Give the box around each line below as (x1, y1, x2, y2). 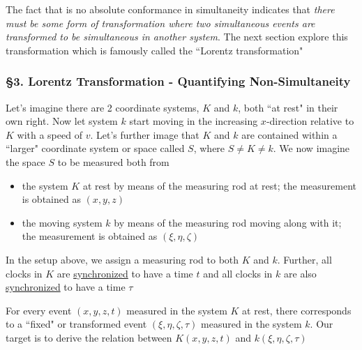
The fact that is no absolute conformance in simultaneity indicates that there (6, 2, 335, 16)
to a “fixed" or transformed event (6, 317, 147, 331)
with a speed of (17, 127, 82, 142)
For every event (6, 303, 72, 317)
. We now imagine (273, 141, 350, 155)
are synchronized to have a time (56, 266, 193, 280)
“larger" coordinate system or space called (6, 141, 185, 155)
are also (284, 266, 317, 280)
